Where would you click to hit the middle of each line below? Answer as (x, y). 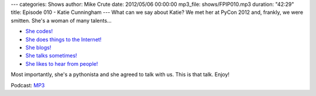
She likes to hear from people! (62, 63)
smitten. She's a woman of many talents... (61, 20)
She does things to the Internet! (63, 39)
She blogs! (38, 47)
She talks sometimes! (51, 56)
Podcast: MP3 (28, 85)
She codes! (39, 31)
